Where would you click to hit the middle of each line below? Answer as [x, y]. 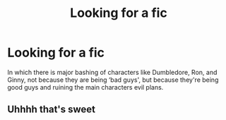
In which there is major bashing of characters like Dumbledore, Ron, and [112, 72]
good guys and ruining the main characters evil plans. [85, 87]
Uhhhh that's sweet [52, 110]
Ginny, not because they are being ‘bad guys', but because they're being [113, 80]
